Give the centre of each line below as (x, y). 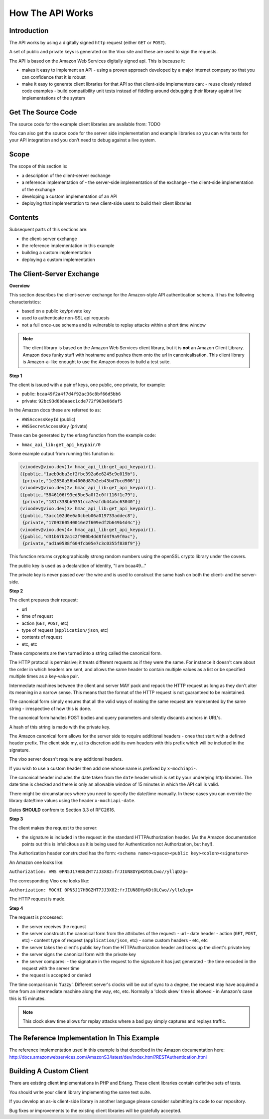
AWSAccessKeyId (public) (49, 419)
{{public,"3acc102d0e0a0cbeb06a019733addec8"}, (79, 515)
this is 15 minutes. (27, 998)
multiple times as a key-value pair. (44, 676)
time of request (37, 616)
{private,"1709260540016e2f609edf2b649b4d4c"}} (82, 523)
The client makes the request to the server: (54, 828)
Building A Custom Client (49, 1071)
